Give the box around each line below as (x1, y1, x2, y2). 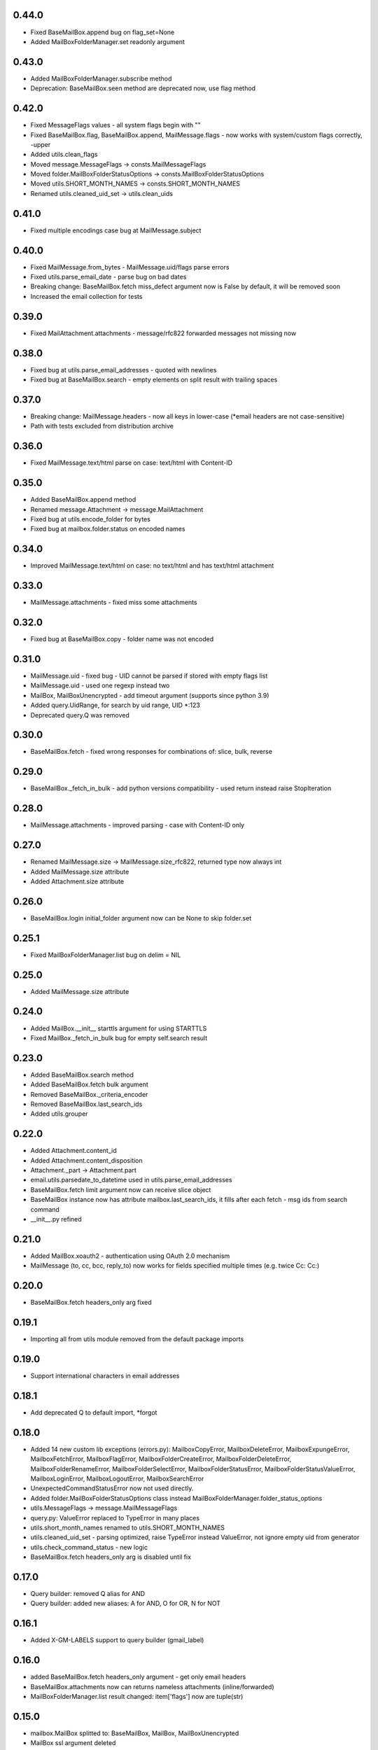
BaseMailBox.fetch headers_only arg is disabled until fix (30, 1553, 192, 1561)
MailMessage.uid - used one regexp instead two (30, 681, 170, 689)
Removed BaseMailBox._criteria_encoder (30, 1090, 148, 1098)
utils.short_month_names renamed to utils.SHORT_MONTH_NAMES (30, 1523, 225, 1532)
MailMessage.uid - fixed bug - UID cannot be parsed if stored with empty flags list (30, 671, 268, 680)
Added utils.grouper (30, 1109, 88, 1118)
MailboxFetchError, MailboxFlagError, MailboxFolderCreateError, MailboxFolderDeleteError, (30, 1455, 292, 1463)
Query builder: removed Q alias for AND (30, 1590, 146, 1598)
